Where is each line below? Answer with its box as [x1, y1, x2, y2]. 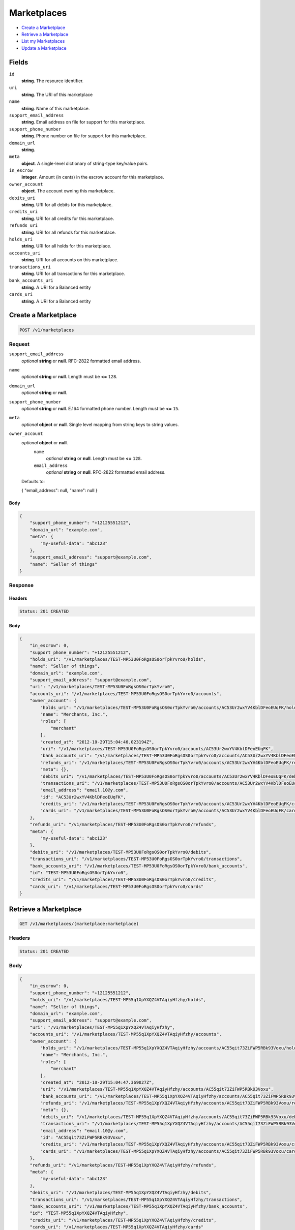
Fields [9, 58, 29, 66]
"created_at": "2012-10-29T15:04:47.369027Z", [40, 1079, 154, 1085]
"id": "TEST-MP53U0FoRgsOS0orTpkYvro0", [29, 870, 129, 875]
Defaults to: [21, 478, 45, 484]
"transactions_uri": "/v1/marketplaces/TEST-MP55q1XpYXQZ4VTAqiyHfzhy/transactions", [29, 1197, 243, 1202]
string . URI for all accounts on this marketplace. [21, 257, 118, 263]
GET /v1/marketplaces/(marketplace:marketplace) [19, 921, 139, 926]
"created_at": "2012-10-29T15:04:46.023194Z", [40, 739, 154, 745]
